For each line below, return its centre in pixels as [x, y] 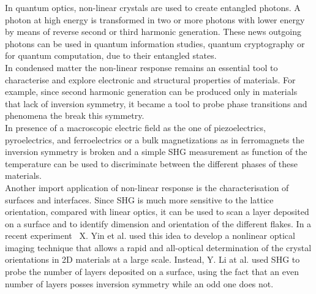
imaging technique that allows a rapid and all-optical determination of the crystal [158, 247]
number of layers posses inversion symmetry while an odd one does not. [139, 283]
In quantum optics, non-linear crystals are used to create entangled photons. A [153, 7]
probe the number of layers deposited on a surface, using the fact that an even [152, 272]
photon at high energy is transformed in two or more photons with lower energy [155, 19]
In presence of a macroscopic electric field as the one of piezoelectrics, [135, 127]
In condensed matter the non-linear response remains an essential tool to [141, 67]
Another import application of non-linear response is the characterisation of [147, 187]
